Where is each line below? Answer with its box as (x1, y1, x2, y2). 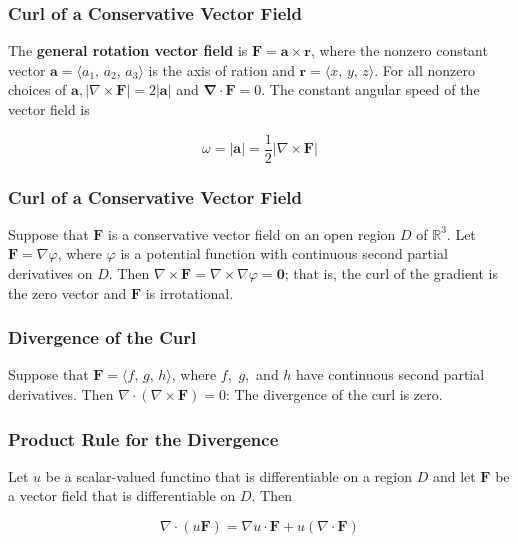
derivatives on (8, 263, 93, 284)
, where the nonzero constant (310, 40, 488, 61)
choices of (8, 79, 67, 100)
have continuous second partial (296, 364, 485, 385)
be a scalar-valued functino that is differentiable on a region (45, 465, 412, 486)
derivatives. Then (8, 384, 114, 405)
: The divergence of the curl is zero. (225, 384, 443, 405)
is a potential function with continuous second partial (120, 243, 448, 264)
